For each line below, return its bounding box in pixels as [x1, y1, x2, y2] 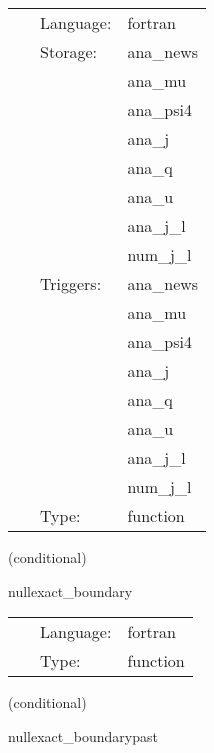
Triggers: [40, 272, 102, 295]
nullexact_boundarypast [8, 725, 158, 746]
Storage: [40, 40, 97, 63]
